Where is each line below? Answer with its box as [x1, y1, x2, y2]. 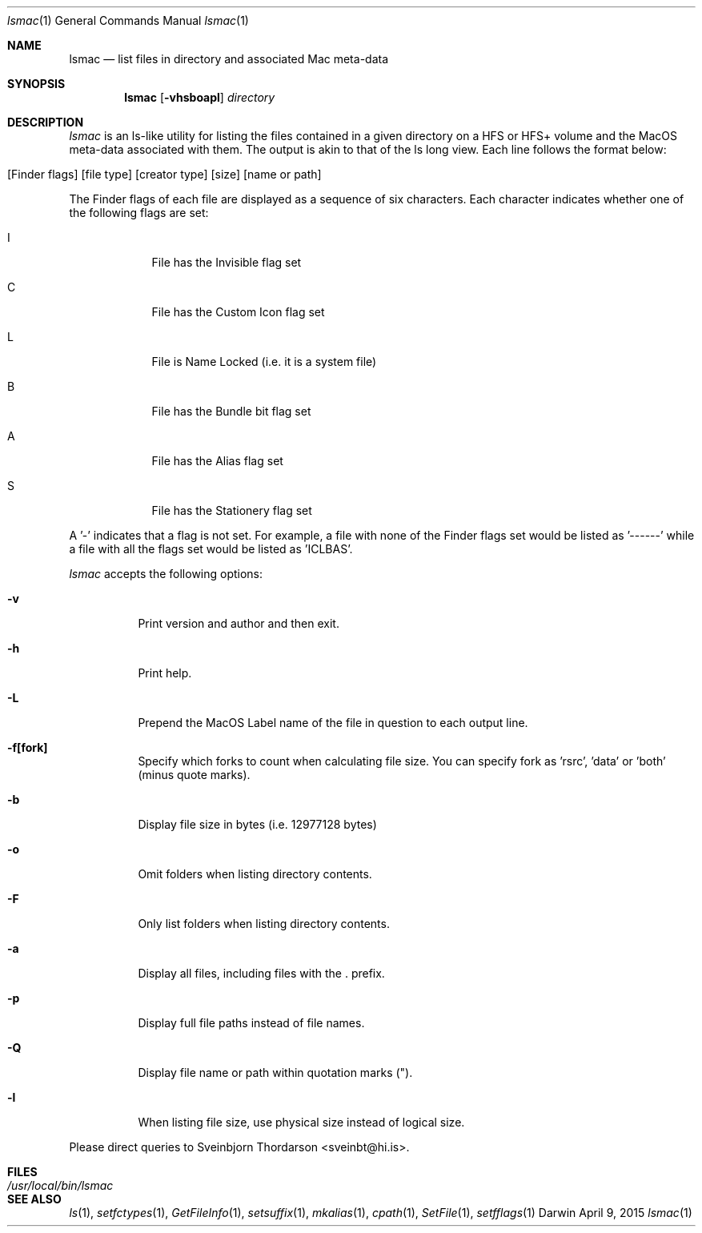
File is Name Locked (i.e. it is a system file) [151, 355, 377, 368]
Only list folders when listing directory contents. [138, 917, 390, 930]
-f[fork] [7, 741, 48, 754]
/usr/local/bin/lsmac [7, 1179, 114, 1192]
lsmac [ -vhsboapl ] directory [124, 90, 275, 104]
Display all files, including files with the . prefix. [138, 966, 385, 980]
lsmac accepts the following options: [69, 567, 263, 580]
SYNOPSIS [7, 77, 66, 90]
